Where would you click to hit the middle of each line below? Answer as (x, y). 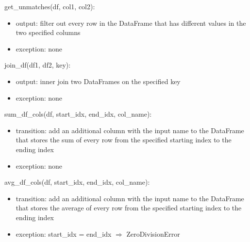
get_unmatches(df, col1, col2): (50, 6)
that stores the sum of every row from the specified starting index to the (124, 140)
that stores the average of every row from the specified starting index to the (129, 208)
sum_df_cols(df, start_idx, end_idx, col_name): (78, 114)
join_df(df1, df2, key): (38, 65)
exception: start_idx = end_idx (64, 233)
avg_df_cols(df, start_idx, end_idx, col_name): (77, 182)
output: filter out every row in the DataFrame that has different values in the (131, 23)
